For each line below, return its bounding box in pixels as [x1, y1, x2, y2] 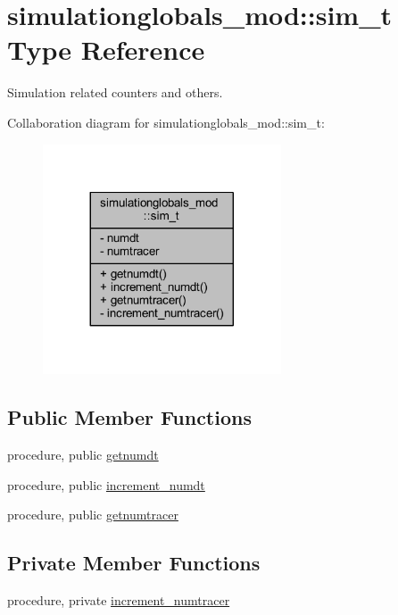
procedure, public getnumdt [7, 445, 159, 463]
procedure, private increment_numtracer [7, 590, 230, 609]
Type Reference [7, 31, 205, 68]
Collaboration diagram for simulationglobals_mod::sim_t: [7, 112, 325, 131]
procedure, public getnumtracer [7, 505, 178, 524]
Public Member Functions [7, 403, 252, 431]
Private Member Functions [7, 549, 261, 577]
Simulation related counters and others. [7, 83, 223, 102]
